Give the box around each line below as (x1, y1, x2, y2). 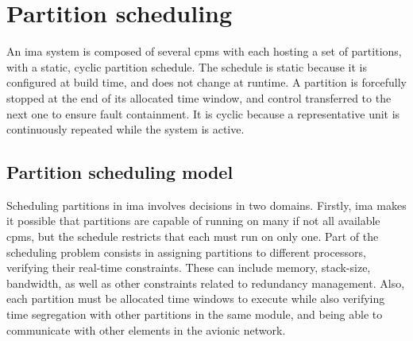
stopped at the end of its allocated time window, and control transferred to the (6, 89, 392, 106)
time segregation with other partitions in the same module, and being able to (6, 306, 383, 323)
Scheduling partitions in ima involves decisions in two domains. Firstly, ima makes (6, 196, 407, 213)
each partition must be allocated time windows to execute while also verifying (6, 290, 385, 307)
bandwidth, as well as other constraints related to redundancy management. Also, (6, 274, 405, 291)
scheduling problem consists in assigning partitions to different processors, (6, 243, 366, 260)
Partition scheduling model (6, 160, 234, 184)
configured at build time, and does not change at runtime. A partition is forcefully (6, 74, 407, 91)
